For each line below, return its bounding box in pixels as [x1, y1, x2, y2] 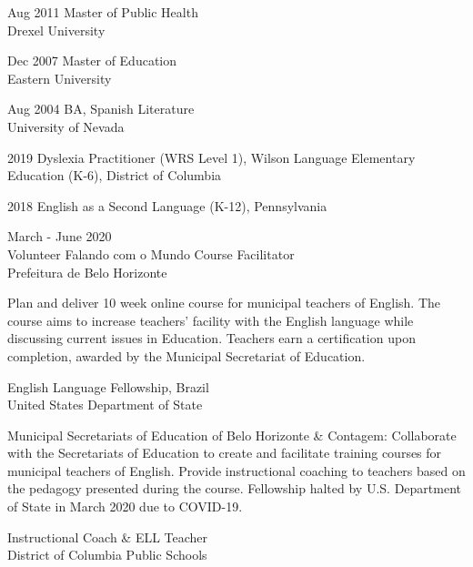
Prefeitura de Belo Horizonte [7, 262, 167, 281]
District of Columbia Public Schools [7, 545, 207, 564]
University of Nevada [7, 116, 125, 136]
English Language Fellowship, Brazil [7, 377, 209, 396]
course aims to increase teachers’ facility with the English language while [7, 310, 414, 329]
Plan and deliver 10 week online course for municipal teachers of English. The [7, 293, 440, 312]
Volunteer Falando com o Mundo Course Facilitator [7, 244, 295, 263]
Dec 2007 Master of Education [7, 51, 177, 70]
